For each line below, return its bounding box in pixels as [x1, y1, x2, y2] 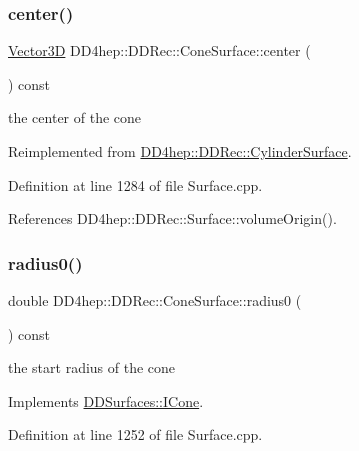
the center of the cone [8, 107, 142, 128]
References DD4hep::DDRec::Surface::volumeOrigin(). [8, 208, 337, 229]
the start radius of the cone [8, 357, 176, 378]
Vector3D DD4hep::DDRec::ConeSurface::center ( [8, 40, 311, 61]
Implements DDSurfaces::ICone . [8, 390, 204, 411]
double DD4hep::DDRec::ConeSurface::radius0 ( [8, 290, 302, 310]
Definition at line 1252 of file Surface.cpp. [8, 424, 263, 445]
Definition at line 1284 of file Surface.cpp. [8, 174, 263, 195]
